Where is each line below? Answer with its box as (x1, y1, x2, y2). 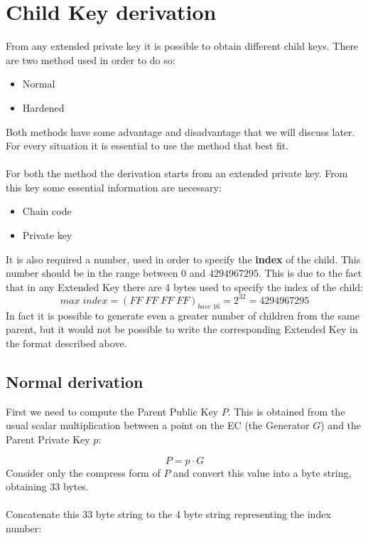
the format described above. (6, 335, 127, 350)
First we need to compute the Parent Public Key (6, 403, 218, 418)
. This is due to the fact (259, 265, 362, 280)
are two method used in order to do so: (6, 52, 175, 67)
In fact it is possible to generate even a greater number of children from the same (6, 307, 359, 322)
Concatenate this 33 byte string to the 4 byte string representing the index (6, 507, 331, 522)
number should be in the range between (6, 265, 178, 280)
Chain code (22, 204, 72, 218)
